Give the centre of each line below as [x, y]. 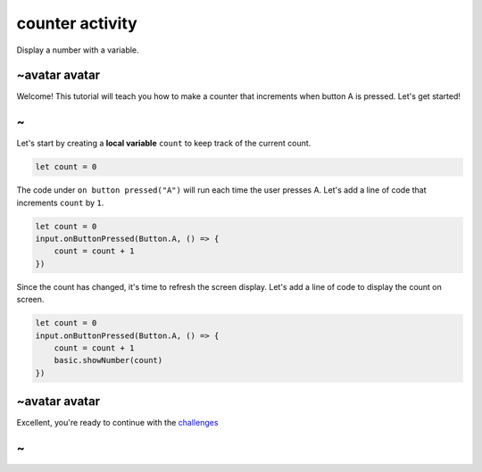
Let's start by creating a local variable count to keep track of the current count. [164, 144]
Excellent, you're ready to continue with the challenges [117, 423]
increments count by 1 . [60, 203]
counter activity [77, 23]
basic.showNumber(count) [108, 360]
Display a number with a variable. [78, 50]
